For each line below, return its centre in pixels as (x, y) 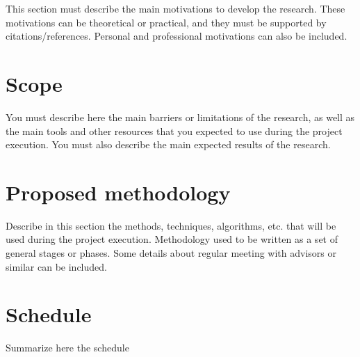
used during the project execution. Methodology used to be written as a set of (172, 239)
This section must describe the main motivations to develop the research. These (175, 8)
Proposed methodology (118, 192)
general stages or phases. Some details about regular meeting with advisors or (171, 253)
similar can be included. (56, 266)
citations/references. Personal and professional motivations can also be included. (177, 36)
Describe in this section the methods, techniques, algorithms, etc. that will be (171, 225)
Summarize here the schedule (67, 348)
